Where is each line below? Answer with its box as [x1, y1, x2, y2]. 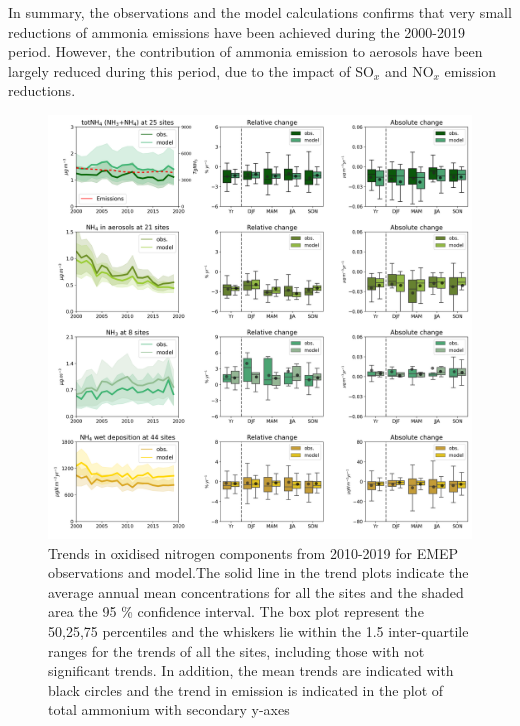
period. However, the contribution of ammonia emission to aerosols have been [8, 41, 483, 62]
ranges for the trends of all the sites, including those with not [48, 640, 425, 661]
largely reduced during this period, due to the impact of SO [8, 60, 374, 81]
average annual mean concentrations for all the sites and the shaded [48, 581, 464, 602]
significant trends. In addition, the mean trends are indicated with [48, 660, 454, 681]
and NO [384, 60, 434, 81]
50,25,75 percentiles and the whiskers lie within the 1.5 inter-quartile [48, 620, 469, 641]
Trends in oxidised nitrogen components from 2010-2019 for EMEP [48, 542, 459, 563]
